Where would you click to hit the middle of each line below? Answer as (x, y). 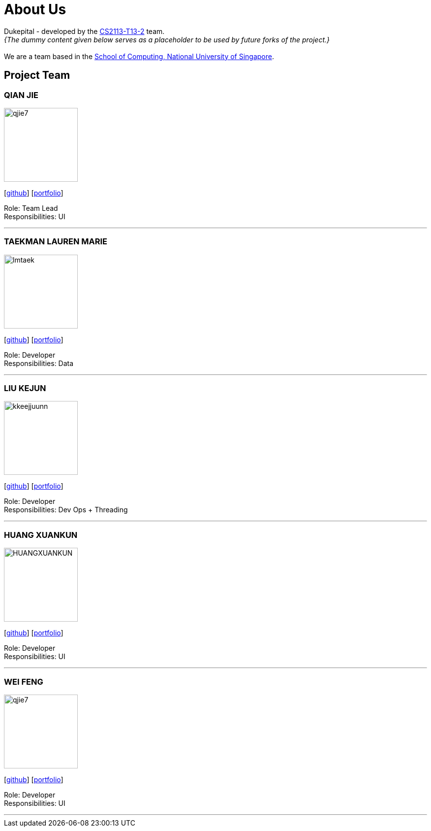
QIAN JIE (21, 95)
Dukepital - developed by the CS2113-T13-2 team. (84, 31)
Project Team (37, 75)
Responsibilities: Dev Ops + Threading (66, 510)
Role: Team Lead (31, 208)
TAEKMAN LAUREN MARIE (56, 242)
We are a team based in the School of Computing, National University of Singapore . (139, 56)
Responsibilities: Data (39, 363)
